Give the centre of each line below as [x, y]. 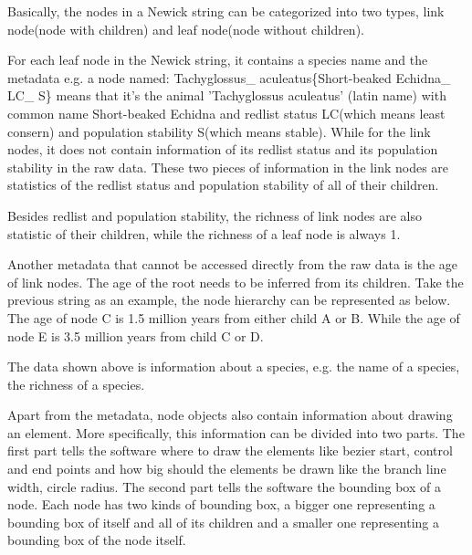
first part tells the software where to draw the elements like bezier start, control [230, 450]
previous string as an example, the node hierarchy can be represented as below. [229, 300]
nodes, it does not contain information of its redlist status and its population [223, 149]
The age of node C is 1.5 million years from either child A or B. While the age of [234, 317]
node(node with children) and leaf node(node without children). [186, 29]
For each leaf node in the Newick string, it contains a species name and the [218, 60]
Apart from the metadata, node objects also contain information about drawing [230, 415]
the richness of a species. [76, 384]
